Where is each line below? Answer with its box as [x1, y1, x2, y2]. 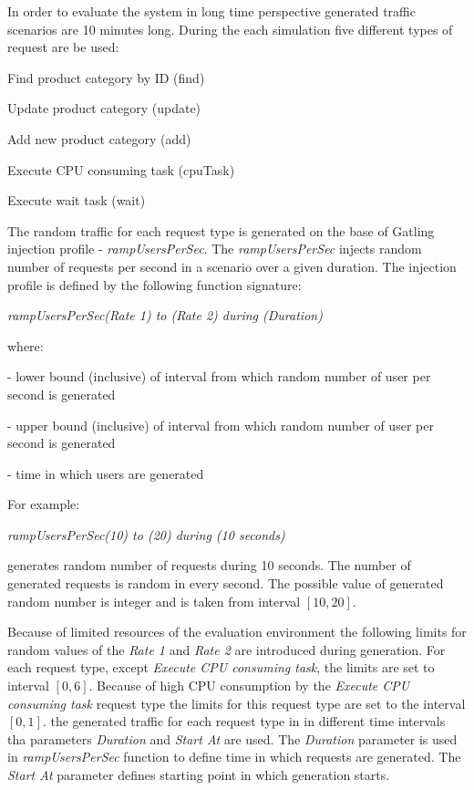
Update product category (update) [7, 99, 201, 118]
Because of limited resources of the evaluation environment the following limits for [7, 622, 467, 641]
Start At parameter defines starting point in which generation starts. [7, 765, 390, 784]
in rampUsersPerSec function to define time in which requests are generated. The [7, 747, 461, 766]
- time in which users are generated [7, 463, 204, 483]
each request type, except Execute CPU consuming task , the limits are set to [7, 658, 435, 677]
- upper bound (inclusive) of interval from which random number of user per [7, 415, 434, 434]
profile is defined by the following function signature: [7, 275, 302, 294]
